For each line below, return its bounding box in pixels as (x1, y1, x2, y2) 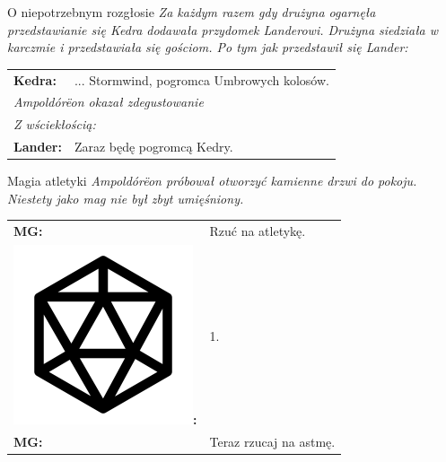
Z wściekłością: (13, 115, 96, 134)
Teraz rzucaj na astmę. (209, 431, 336, 450)
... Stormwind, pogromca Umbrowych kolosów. (74, 70, 329, 89)
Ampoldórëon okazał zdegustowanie (13, 92, 204, 111)
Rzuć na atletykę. (209, 222, 306, 240)
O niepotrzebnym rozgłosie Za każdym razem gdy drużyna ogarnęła (7, 3, 376, 21)
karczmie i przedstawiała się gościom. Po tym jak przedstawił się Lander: (7, 38, 408, 57)
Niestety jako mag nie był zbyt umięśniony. (7, 188, 244, 207)
